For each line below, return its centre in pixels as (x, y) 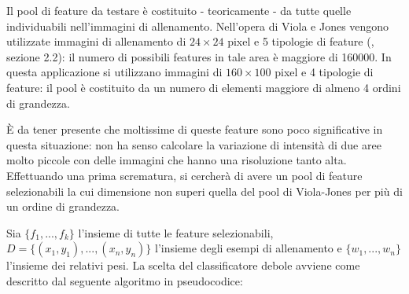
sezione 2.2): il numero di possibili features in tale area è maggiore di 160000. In (199, 56)
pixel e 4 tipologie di (324, 72)
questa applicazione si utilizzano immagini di (114, 72)
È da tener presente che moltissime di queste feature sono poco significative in (195, 129)
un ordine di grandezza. (63, 206)
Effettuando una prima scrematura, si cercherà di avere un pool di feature (184, 175)
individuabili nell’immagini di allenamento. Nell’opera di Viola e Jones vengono (198, 26)
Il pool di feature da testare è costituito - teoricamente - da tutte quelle (179, 10)
